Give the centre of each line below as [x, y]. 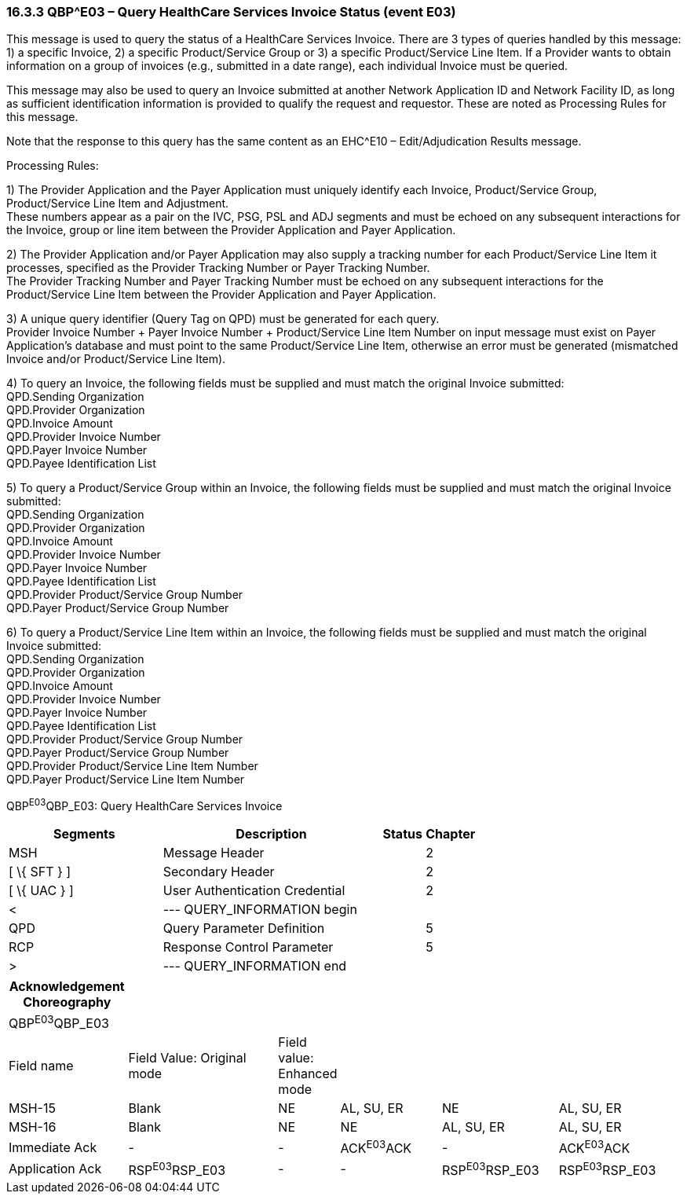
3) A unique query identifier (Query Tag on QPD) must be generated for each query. [223, 319]
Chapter [451, 834]
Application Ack [55, 1169]
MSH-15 [32, 1108]
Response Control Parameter [248, 947]
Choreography [67, 1002]
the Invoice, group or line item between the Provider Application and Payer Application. [231, 230]
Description [271, 834]
